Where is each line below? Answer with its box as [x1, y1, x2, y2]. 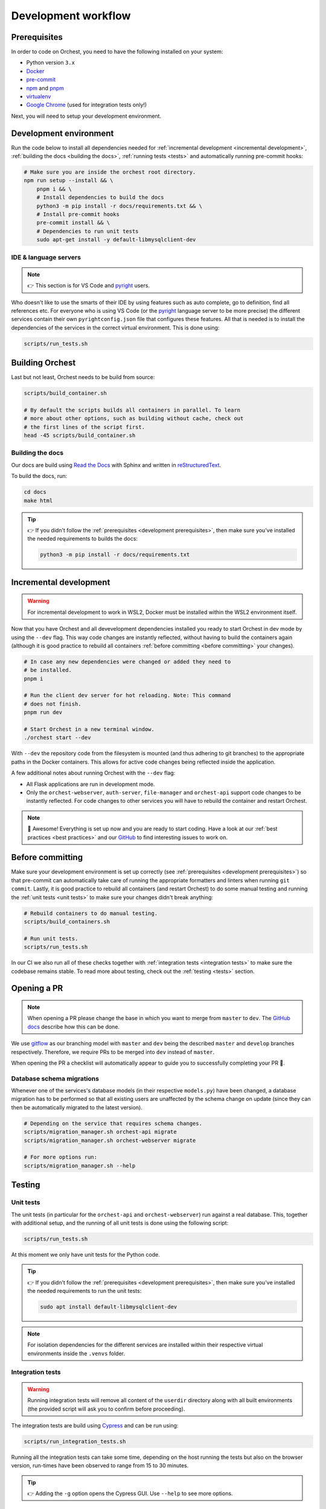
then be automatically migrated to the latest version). [11, 1103, 143, 1111]
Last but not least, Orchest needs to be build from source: [11, 374, 155, 381]
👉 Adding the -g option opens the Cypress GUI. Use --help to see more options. [27, 1490, 233, 1497]
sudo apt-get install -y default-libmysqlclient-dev [36, 236, 196, 243]
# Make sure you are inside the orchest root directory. [24, 169, 196, 176]
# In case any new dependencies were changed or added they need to [24, 658, 231, 665]
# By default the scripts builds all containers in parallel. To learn [24, 406, 241, 413]
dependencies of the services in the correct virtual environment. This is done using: [11, 324, 220, 331]
